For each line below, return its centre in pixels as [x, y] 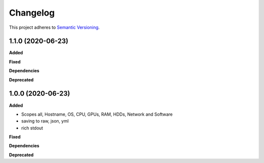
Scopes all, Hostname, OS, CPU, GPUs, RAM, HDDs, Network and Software [97, 114]
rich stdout [32, 128]
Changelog [32, 13]
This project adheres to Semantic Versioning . [54, 27]
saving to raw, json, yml [45, 121]
